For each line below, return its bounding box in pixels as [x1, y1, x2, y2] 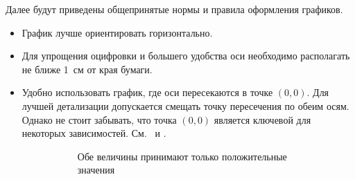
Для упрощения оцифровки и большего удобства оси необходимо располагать [21, 48, 350, 63]
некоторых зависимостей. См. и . [21, 126, 166, 140]
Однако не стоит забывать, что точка [21, 112, 177, 126]
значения [77, 162, 115, 177]
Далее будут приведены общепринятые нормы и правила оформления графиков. [6, 2, 343, 16]
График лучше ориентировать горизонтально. [21, 25, 213, 39]
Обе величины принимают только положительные [77, 149, 287, 163]
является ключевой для [214, 112, 311, 126]
